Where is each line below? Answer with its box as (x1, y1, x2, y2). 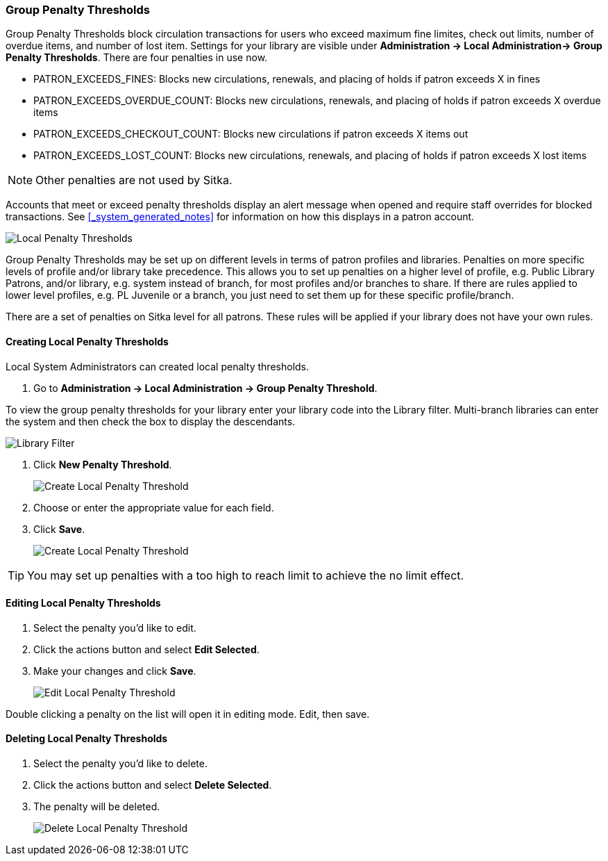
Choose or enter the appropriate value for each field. (33, 501, 274, 514)
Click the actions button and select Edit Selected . (33, 643, 260, 655)
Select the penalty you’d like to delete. (33, 757, 208, 770)
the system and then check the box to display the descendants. (6, 415, 296, 427)
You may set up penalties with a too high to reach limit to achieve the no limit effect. (27, 568, 464, 582)
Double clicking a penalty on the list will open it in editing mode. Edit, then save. (6, 707, 370, 720)
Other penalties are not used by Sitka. (35, 173, 233, 188)
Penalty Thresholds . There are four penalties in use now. (6, 51, 268, 64)
